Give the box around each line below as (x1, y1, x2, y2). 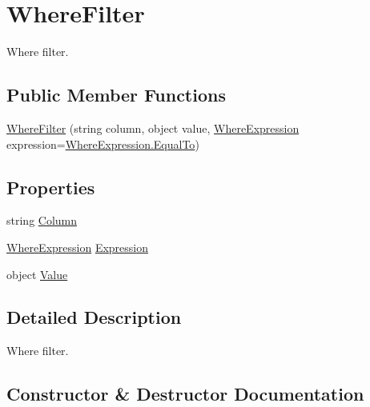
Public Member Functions (6, 82, 226, 107)
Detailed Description (6, 305, 182, 329)
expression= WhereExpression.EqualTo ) (6, 135, 199, 152)
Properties (6, 174, 95, 199)
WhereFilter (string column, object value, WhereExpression (6, 119, 300, 136)
